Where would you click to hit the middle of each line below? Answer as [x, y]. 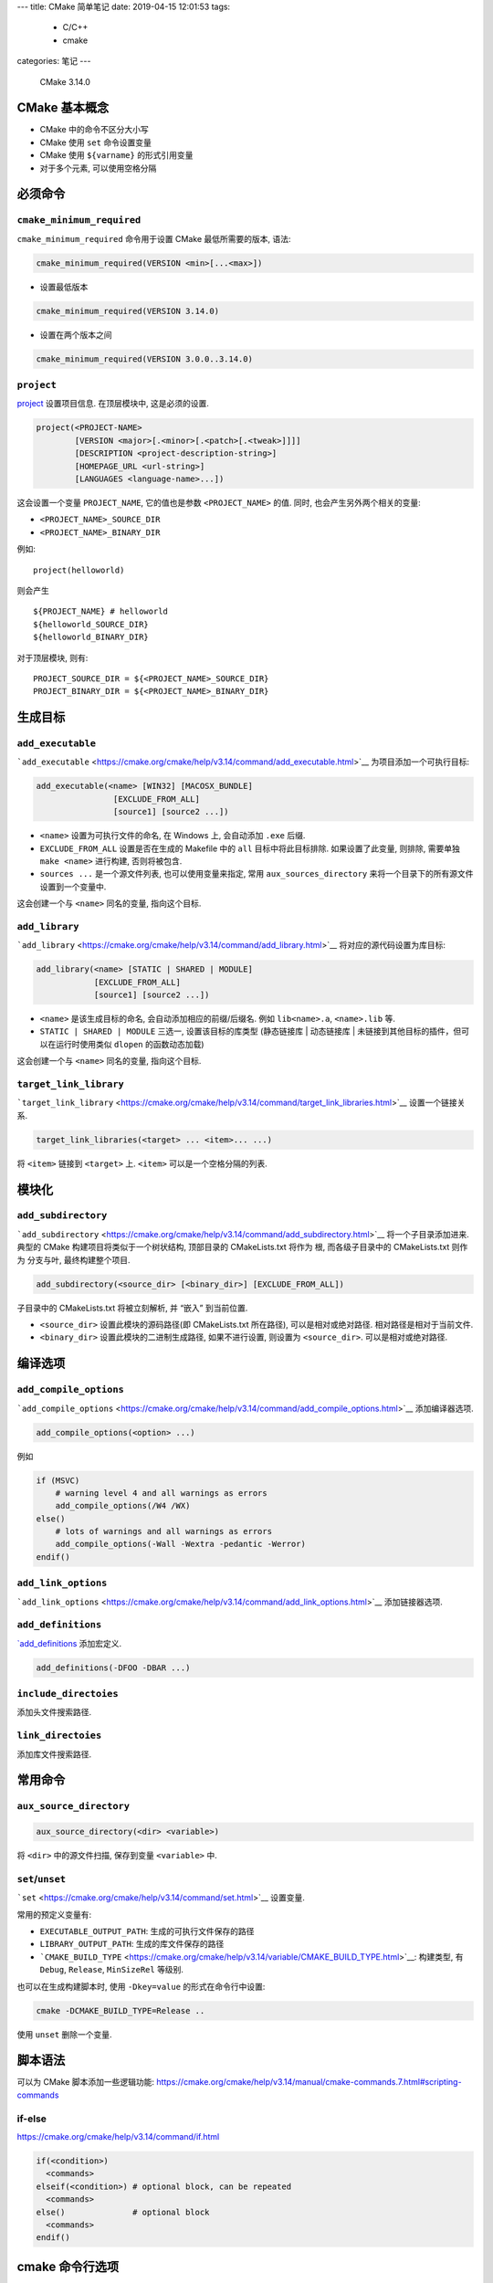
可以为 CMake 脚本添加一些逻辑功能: [86, 2082]
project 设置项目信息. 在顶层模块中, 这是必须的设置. [113, 404]
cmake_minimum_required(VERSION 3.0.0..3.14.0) [144, 359]
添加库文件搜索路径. [54, 1754]
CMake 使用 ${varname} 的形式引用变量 [116, 155]
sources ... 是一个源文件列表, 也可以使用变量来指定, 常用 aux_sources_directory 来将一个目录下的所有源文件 [257, 874]
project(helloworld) [79, 570]
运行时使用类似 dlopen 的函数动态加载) [130, 1044]
